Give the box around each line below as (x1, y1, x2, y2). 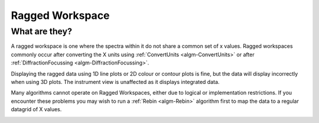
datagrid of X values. (11, 106, 62, 113)
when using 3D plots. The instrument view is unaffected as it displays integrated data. (11, 78, 220, 85)
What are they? (11, 26, 73, 37)
